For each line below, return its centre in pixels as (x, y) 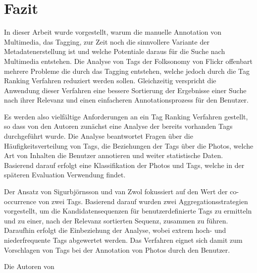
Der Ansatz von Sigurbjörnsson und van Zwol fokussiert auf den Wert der (116, 191)
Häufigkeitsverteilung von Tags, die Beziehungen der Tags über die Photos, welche (129, 145)
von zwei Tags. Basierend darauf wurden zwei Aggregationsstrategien (143, 201)
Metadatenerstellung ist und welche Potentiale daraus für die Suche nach (115, 51)
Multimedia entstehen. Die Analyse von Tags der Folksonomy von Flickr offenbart (128, 61)
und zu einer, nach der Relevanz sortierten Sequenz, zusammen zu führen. (116, 220)
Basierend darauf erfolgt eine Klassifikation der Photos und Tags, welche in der (124, 165)
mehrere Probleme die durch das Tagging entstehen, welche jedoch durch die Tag (127, 71)
